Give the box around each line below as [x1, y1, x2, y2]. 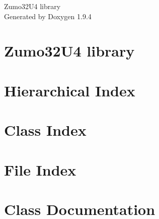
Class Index [4, 120, 87, 140]
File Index [4, 159, 76, 180]
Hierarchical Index [4, 80, 135, 100]
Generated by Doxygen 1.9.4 [4, 11, 92, 21]
